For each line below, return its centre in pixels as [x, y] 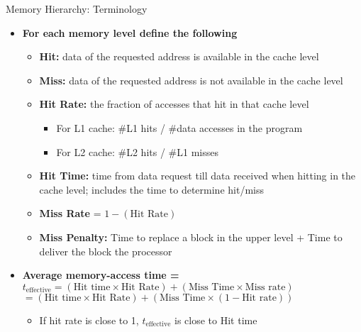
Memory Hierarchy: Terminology [77, 9]
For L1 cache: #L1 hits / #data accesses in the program [179, 127]
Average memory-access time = [101, 275]
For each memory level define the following [130, 32]
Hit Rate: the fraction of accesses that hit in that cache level [174, 104]
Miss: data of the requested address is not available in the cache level [191, 80]
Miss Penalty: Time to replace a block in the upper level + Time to [191, 237]
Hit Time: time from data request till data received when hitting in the [198, 176]
